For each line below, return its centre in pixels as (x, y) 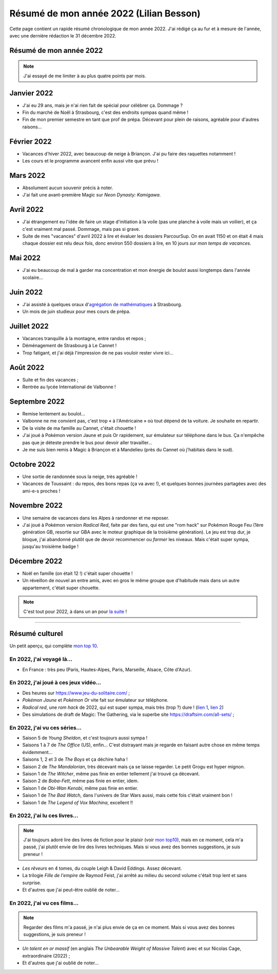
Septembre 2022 (37, 401)
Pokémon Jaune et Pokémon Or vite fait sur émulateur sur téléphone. (95, 700)
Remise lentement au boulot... (54, 413)
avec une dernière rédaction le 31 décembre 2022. (63, 35)
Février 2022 (31, 141)
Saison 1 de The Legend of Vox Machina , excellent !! (78, 802)
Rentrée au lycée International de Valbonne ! (69, 387)
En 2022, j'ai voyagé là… (41, 659)
